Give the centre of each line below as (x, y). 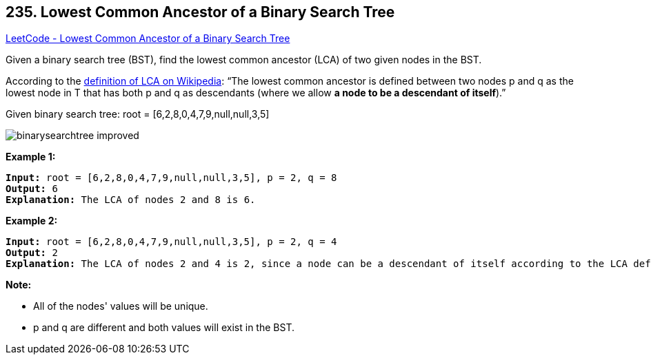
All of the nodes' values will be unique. (121, 306)
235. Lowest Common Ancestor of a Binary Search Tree (200, 12)
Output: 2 (32, 253)
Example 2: (32, 221)
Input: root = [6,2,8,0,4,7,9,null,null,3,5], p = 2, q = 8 (171, 178)
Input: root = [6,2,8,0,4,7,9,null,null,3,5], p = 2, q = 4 (171, 242)
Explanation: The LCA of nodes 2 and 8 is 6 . (131, 200)
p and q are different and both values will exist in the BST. (164, 328)
